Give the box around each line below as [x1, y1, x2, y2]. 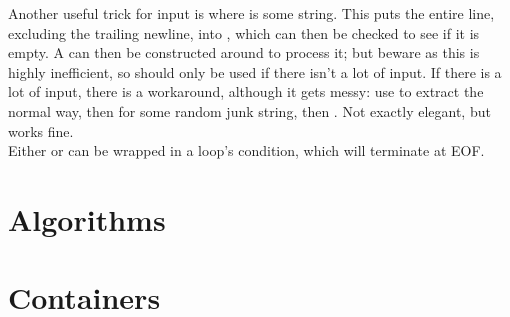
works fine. [8, 120, 74, 141]
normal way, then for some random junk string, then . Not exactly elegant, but [8, 100, 491, 121]
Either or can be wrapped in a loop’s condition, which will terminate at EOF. [8, 140, 485, 161]
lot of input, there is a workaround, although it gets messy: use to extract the [8, 81, 484, 102]
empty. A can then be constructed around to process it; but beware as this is [8, 42, 480, 63]
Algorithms [8, 198, 166, 239]
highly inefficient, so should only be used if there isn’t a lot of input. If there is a [8, 61, 502, 82]
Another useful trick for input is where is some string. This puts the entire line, [8, 3, 495, 23]
